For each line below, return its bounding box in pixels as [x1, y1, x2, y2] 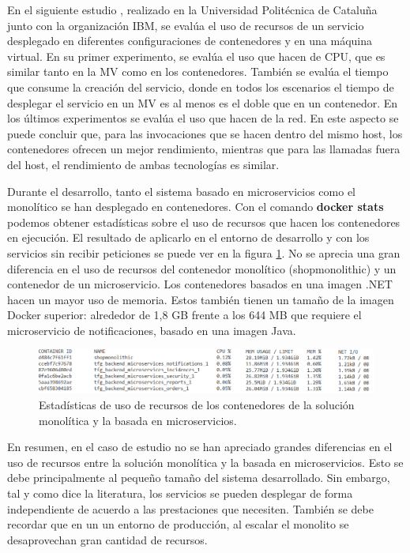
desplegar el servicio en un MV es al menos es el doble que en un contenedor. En [7, 94, 398, 111]
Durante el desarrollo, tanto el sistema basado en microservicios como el [7, 182, 356, 199]
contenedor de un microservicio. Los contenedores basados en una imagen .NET [7, 276, 393, 292]
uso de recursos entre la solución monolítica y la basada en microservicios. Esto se [7, 453, 404, 470]
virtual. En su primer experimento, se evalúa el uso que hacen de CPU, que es [7, 47, 386, 64]
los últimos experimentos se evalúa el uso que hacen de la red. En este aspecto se [7, 110, 399, 126]
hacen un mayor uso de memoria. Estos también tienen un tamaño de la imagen [7, 291, 394, 307]
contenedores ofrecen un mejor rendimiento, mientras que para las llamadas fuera [7, 141, 401, 157]
